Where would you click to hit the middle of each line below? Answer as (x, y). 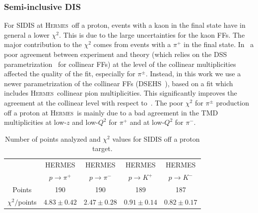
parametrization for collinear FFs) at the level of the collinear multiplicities (120, 64)
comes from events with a (132, 44)
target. (102, 148)
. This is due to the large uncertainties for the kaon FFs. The (152, 34)
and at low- (147, 122)
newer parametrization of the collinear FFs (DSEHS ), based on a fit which (119, 83)
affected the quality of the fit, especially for (70, 74)
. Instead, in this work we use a (193, 74)
